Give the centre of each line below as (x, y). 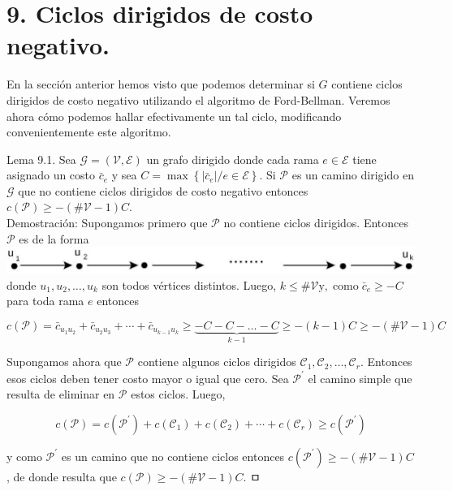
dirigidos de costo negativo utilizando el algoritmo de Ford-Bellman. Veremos (198, 99)
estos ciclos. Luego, (178, 394)
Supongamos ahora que (64, 362)
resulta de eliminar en (61, 394)
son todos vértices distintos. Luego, (189, 284)
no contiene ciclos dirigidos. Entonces (316, 223)
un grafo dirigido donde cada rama (233, 159)
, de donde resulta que (62, 476)
